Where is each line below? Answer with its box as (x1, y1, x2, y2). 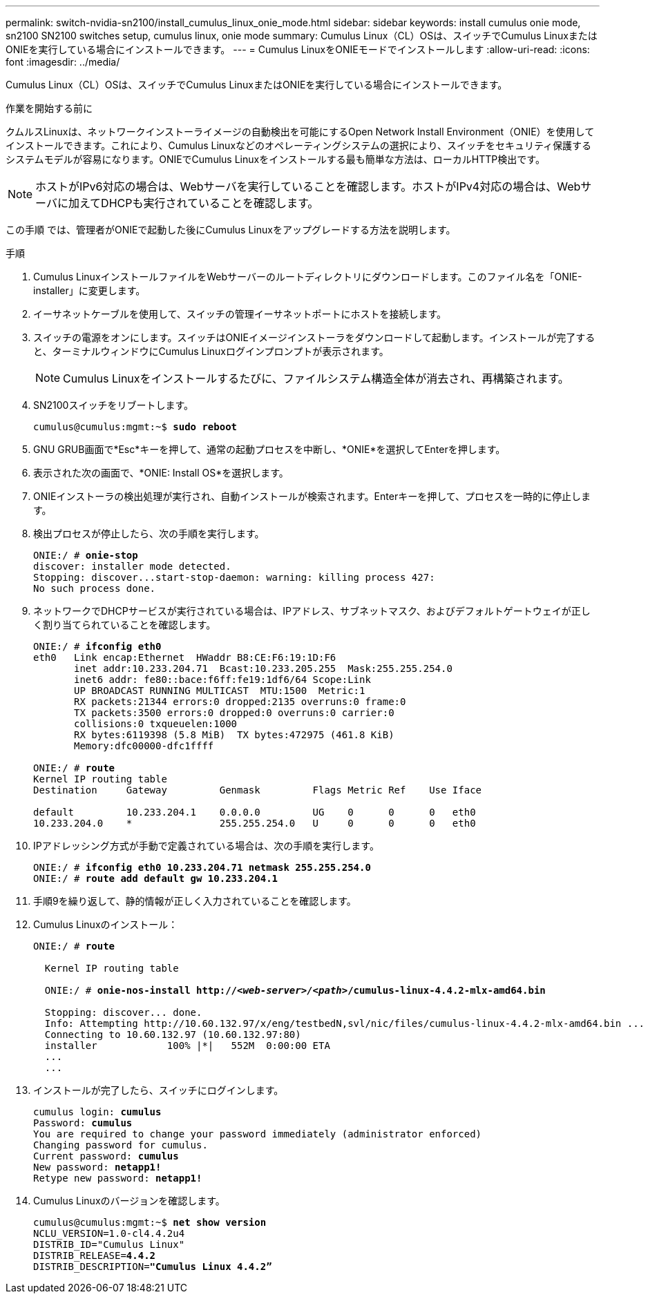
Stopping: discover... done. (44, 1007, 202, 1018)
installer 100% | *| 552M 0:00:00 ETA (44, 1040, 330, 1051)
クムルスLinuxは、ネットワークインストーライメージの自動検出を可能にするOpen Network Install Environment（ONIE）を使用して (6, 126, 595, 137)
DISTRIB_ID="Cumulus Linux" (33, 1239, 185, 1250)
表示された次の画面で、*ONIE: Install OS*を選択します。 (33, 467, 289, 479)
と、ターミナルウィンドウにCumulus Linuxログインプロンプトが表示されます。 (33, 345, 389, 357)
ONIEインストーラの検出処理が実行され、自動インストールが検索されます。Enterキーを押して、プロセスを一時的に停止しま (33, 490, 591, 502)
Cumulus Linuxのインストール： (33, 918, 178, 930)
